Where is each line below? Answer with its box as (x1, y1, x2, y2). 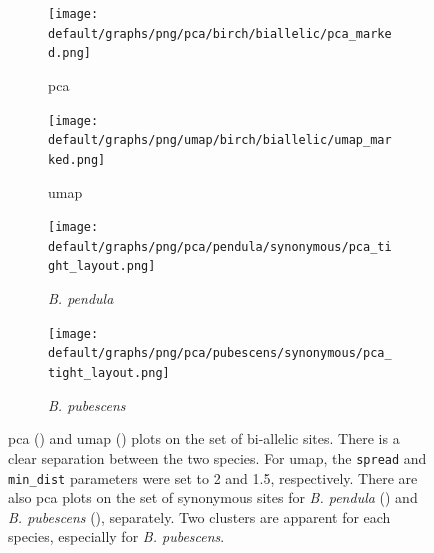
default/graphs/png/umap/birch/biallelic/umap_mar (48, 133, 392, 148)
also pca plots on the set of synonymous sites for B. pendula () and (8, 487, 418, 508)
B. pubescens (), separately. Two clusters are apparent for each (8, 506, 391, 527)
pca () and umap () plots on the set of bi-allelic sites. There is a (8, 428, 400, 449)
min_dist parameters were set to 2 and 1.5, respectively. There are (8, 467, 418, 488)
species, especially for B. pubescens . (8, 526, 225, 547)
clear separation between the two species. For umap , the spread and (8, 447, 427, 468)
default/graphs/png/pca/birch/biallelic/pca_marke (48, 26, 392, 41)
